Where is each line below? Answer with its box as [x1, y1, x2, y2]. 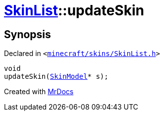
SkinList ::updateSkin [4, 2, 144, 19]
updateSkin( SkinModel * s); [4, 72, 109, 81]
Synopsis [4, 28, 51, 41]
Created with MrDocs [4, 87, 74, 96]
